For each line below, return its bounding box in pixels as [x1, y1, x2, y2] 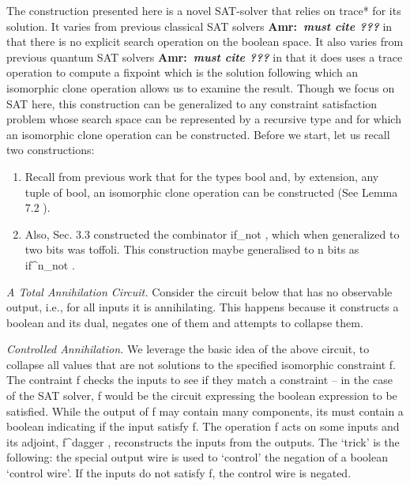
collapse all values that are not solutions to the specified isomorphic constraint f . [6, 356, 397, 372]
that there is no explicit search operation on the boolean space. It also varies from [6, 33, 404, 50]
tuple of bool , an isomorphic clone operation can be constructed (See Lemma [24, 183, 398, 200]
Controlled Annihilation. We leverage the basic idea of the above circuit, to [6, 341, 370, 357]
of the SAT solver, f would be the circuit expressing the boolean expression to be [6, 387, 397, 404]
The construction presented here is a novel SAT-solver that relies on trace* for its [6, 2, 401, 18]
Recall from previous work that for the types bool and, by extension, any [24, 168, 379, 184]
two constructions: [6, 141, 95, 158]
